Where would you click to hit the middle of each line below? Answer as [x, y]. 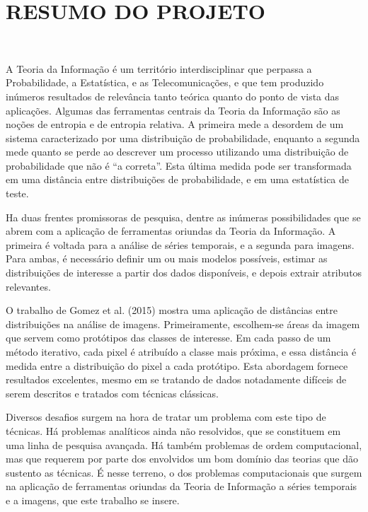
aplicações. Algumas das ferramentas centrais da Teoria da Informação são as [173, 110]
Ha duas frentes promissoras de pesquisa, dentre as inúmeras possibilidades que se [183, 217]
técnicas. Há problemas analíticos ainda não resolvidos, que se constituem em [173, 430]
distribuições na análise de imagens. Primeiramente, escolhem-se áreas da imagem [183, 324]
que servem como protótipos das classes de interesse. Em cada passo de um [168, 338]
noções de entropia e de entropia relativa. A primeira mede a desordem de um [175, 124]
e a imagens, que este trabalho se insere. [93, 500]
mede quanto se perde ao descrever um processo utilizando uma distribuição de [177, 152]
